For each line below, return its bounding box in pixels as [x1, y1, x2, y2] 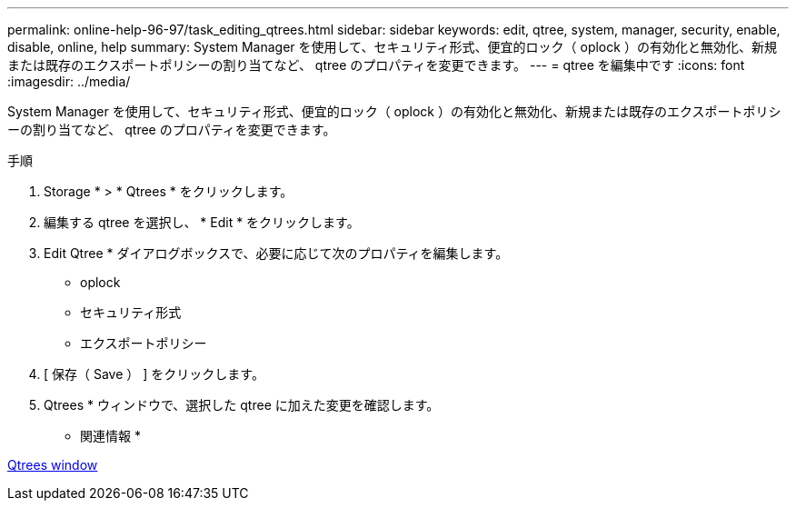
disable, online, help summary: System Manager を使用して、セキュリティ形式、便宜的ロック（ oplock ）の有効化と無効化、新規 [7, 39, 777, 55]
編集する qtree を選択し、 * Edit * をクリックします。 [44, 214, 360, 230]
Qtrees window [7, 457, 98, 473]
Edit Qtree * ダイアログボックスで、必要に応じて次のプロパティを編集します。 [44, 245, 509, 261]
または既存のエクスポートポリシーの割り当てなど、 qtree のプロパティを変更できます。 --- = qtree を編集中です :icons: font [7, 57, 745, 73]
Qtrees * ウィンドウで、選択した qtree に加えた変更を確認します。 [44, 397, 440, 413]
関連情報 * [80, 428, 141, 443]
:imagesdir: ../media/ [7, 74, 131, 89]
